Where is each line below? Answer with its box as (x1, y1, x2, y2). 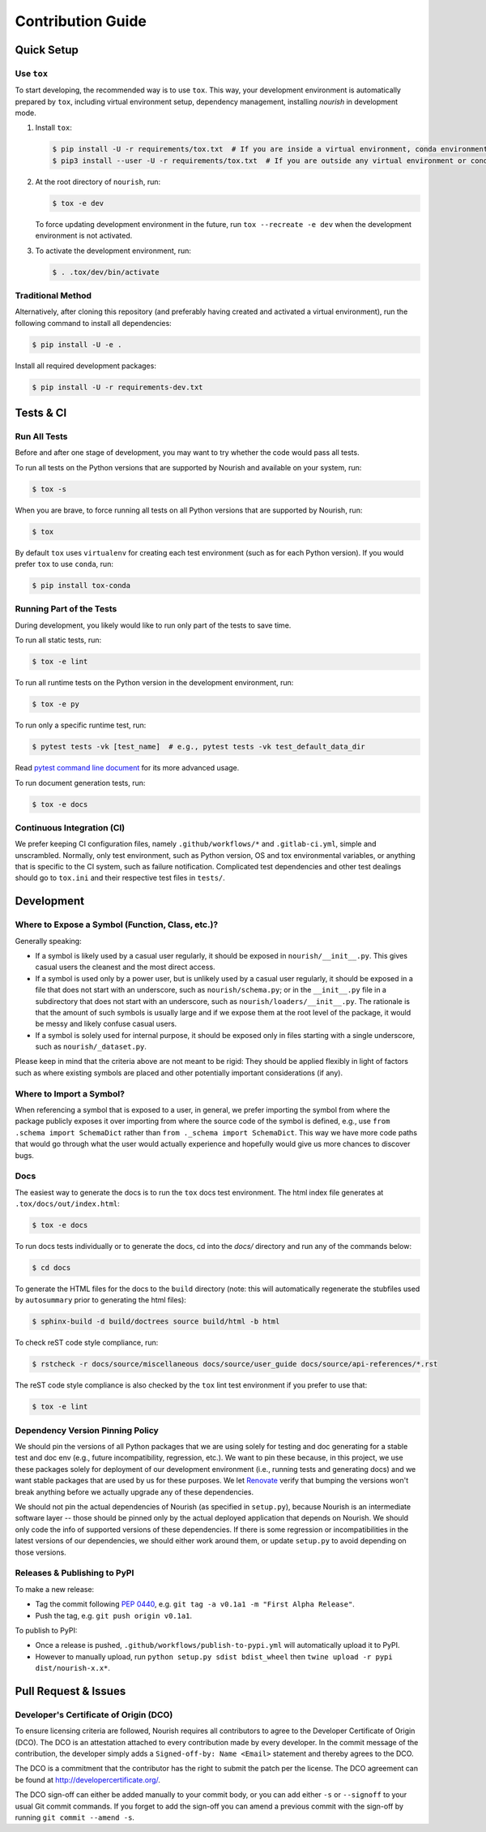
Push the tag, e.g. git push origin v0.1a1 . (35, 1611, 193, 1620)
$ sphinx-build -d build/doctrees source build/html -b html (32, 1317, 280, 1326)
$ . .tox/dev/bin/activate (52, 268, 160, 277)
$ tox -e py (32, 700, 80, 709)
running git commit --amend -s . (15, 1813, 135, 1822)
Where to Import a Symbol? (15, 1088, 126, 1099)
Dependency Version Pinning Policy (15, 1424, 160, 1435)
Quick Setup (15, 43, 79, 57)
